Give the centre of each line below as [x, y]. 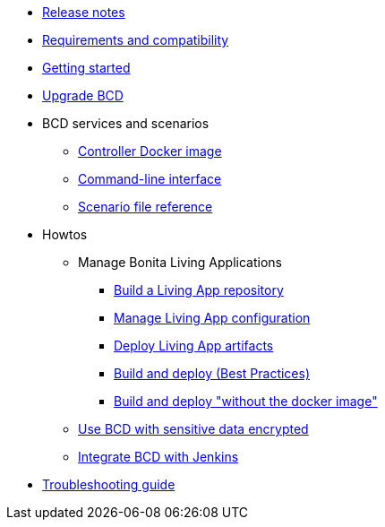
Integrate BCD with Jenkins [158, 457]
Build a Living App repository [199, 290]
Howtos [65, 234]
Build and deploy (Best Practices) [212, 373]
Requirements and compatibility [136, 40]
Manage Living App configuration [212, 318]
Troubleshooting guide [109, 484]
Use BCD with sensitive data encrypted [193, 429]
